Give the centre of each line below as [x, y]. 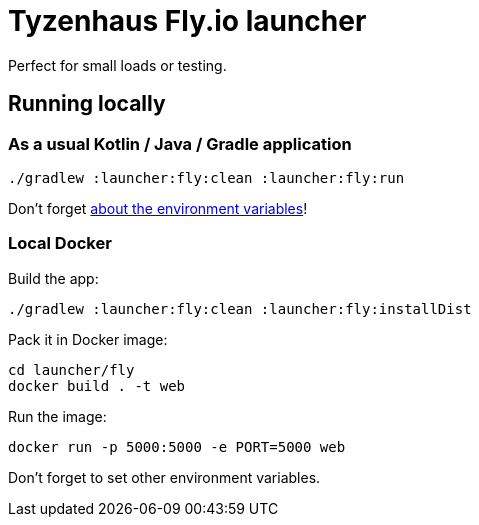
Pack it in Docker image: [88, 339]
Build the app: [53, 278]
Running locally [87, 104]
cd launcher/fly [71, 369]
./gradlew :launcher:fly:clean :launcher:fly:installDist [240, 308]
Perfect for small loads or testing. [117, 65]
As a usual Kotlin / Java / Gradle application [180, 143]
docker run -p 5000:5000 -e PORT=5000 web [177, 446]
